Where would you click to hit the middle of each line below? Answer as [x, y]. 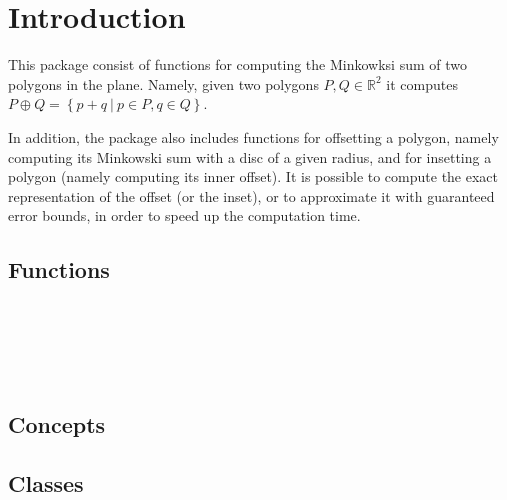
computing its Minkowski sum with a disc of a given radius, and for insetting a [250, 156]
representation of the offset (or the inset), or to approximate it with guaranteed [251, 195]
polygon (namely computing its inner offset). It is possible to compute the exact [253, 176]
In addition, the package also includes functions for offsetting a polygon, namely [253, 136]
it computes [422, 83]
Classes [46, 482]
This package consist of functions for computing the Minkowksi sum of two [237, 64]
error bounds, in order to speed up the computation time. [184, 215]
